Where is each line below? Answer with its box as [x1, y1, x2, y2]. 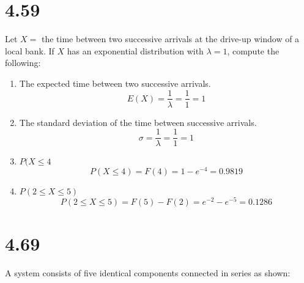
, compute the [227, 44, 280, 57]
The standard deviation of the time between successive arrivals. [19, 116, 257, 128]
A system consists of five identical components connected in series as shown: [5, 266, 291, 279]
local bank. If [5, 44, 54, 57]
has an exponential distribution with [67, 44, 204, 57]
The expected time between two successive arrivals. [19, 76, 211, 89]
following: [5, 56, 41, 69]
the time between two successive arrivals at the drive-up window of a [41, 32, 300, 45]
